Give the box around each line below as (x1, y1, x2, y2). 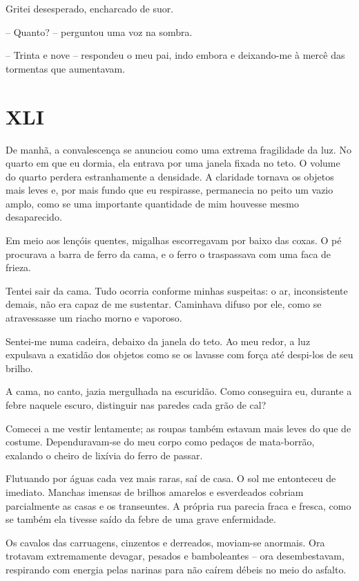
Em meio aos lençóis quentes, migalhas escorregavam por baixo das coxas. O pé (6, 233, 342, 248)
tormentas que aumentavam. (6, 61, 126, 75)
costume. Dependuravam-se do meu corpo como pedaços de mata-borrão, (6, 434, 315, 449)
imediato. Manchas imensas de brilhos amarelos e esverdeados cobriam (6, 484, 304, 499)
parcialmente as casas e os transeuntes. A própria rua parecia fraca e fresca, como (6, 498, 351, 513)
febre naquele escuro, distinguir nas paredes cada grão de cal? (6, 398, 266, 412)
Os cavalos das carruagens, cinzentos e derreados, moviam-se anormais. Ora (6, 535, 325, 549)
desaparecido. (6, 210, 62, 224)
